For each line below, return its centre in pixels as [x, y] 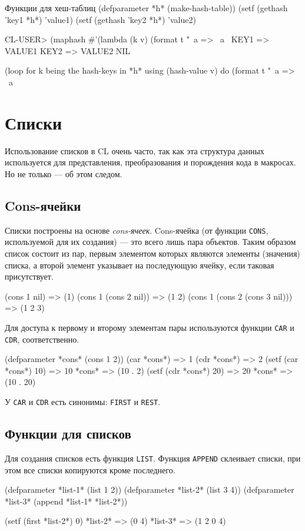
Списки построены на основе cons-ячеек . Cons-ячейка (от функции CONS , [137, 230]
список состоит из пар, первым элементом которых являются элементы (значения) [152, 253]
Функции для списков [68, 434]
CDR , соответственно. [42, 339]
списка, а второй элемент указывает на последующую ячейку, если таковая [140, 265]
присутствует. [29, 276]
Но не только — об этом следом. [64, 173]
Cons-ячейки [43, 205]
